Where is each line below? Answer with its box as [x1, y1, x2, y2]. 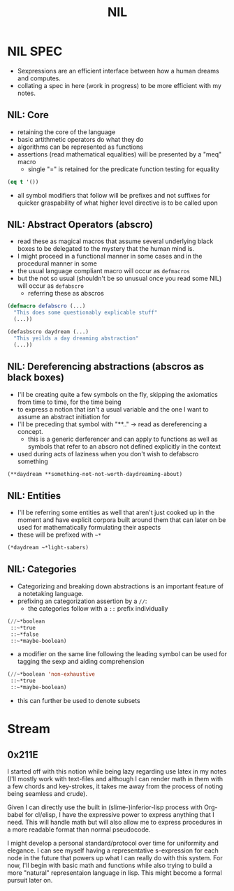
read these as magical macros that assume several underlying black [17, 237, 214, 245]
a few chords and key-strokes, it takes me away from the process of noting [7, 782, 224, 790]
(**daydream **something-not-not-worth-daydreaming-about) [7, 470, 183, 477]
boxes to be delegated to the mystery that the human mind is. [17, 245, 194, 253]
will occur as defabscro [17, 282, 84, 290]
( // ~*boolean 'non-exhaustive [7, 671, 96, 678]
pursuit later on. [7, 876, 53, 884]
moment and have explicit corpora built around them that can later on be [17, 516, 226, 524]
